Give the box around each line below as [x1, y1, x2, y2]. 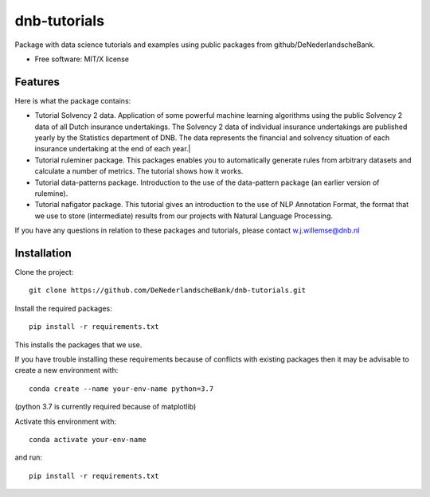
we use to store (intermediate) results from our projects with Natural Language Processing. [34, 211, 334, 221]
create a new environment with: [14, 366, 119, 375]
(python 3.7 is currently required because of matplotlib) [14, 402, 197, 412]
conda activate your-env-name [29, 435, 147, 444]
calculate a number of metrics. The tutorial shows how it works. [34, 166, 244, 176]
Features [14, 75, 60, 88]
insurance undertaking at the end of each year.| [34, 144, 191, 154]
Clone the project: [14, 268, 74, 277]
